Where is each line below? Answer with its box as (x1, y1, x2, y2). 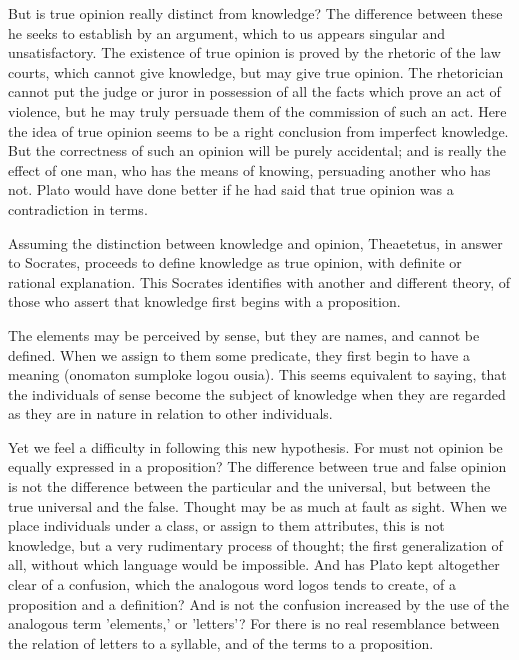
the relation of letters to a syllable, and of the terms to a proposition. (8, 632, 434, 653)
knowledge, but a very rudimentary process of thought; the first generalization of (8, 534, 503, 555)
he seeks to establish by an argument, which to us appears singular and (8, 22, 445, 43)
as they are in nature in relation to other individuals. (8, 403, 333, 424)
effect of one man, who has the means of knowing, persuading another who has (8, 159, 491, 180)
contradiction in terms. (8, 198, 148, 219)
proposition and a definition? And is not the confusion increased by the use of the (8, 593, 510, 614)
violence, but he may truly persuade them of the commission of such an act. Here (8, 100, 507, 121)
